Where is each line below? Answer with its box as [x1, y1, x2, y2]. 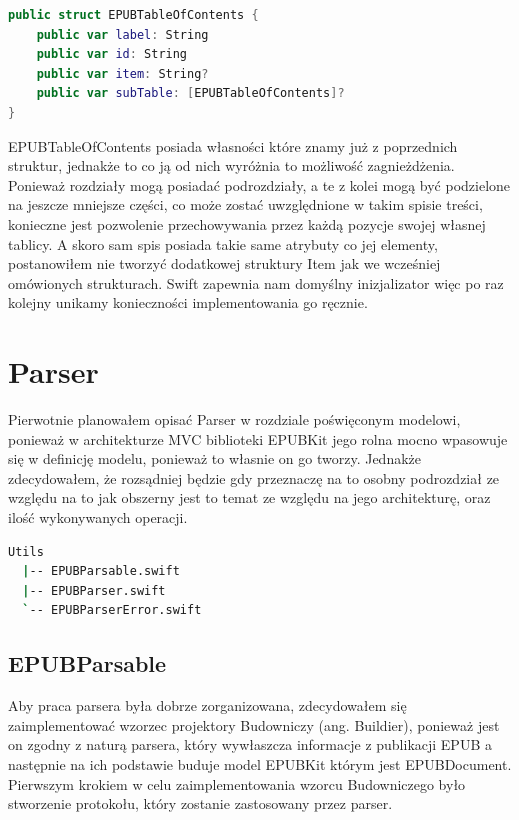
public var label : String [36, 27, 209, 42]
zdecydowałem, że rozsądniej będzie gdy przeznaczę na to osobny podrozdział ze [8, 467, 500, 488]
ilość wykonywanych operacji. [8, 507, 188, 527]
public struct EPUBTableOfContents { [8, 8, 259, 22]
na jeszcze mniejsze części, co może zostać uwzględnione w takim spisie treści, [8, 194, 483, 215]
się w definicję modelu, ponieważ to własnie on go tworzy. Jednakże [8, 448, 421, 469]
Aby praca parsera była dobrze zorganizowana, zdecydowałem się [8, 695, 407, 716]
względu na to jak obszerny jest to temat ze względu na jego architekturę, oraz [8, 487, 491, 508]
